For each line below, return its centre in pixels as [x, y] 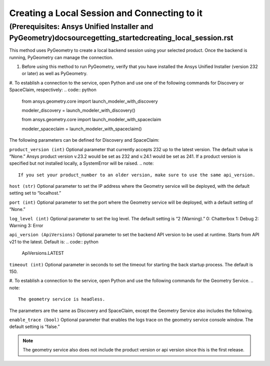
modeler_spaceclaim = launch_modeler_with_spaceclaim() [82, 129]
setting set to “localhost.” [35, 193]
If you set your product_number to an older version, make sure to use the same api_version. [137, 175]
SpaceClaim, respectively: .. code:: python [53, 90]
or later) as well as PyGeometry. [54, 74]
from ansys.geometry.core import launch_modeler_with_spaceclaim [91, 120]
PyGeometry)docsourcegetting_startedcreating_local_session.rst [121, 38]
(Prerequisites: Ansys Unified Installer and [81, 27]
